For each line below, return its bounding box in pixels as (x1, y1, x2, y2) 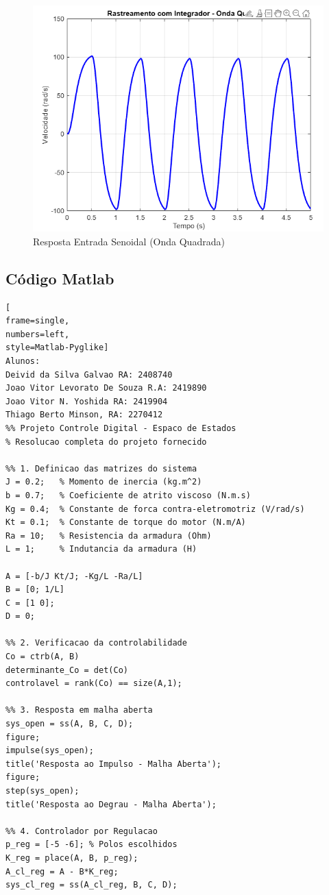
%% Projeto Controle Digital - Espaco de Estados (5, 423, 236, 433)
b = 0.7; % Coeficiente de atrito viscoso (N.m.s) (5, 490, 251, 500)
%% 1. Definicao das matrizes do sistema (5, 463, 197, 474)
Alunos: (5, 356, 40, 366)
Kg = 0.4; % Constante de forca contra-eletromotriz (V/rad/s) (5, 504, 305, 514)
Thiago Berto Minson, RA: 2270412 (5, 410, 163, 420)
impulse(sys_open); (5, 746, 94, 756)
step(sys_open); (5, 786, 80, 796)
